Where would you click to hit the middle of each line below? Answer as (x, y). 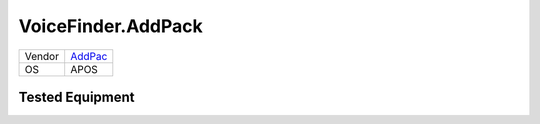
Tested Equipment (76, 96)
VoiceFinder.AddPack (111, 26)
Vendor (42, 56)
